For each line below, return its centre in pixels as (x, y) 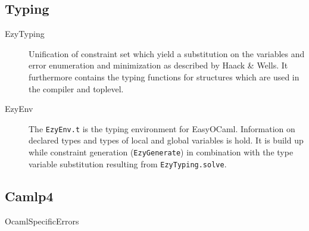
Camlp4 (29, 196)
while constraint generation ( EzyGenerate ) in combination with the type (161, 152)
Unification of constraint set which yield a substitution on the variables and (167, 53)
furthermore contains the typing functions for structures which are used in (164, 77)
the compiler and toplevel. (76, 88)
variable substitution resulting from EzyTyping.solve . (128, 163)
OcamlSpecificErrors (42, 221)
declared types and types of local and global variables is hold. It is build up (166, 140)
